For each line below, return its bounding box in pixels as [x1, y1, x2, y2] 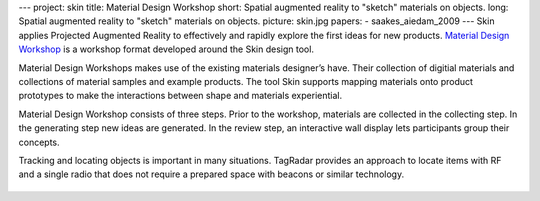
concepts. [18, 136, 60, 148]
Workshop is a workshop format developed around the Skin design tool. [18, 43, 315, 55]
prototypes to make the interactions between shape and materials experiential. [18, 90, 343, 102]
